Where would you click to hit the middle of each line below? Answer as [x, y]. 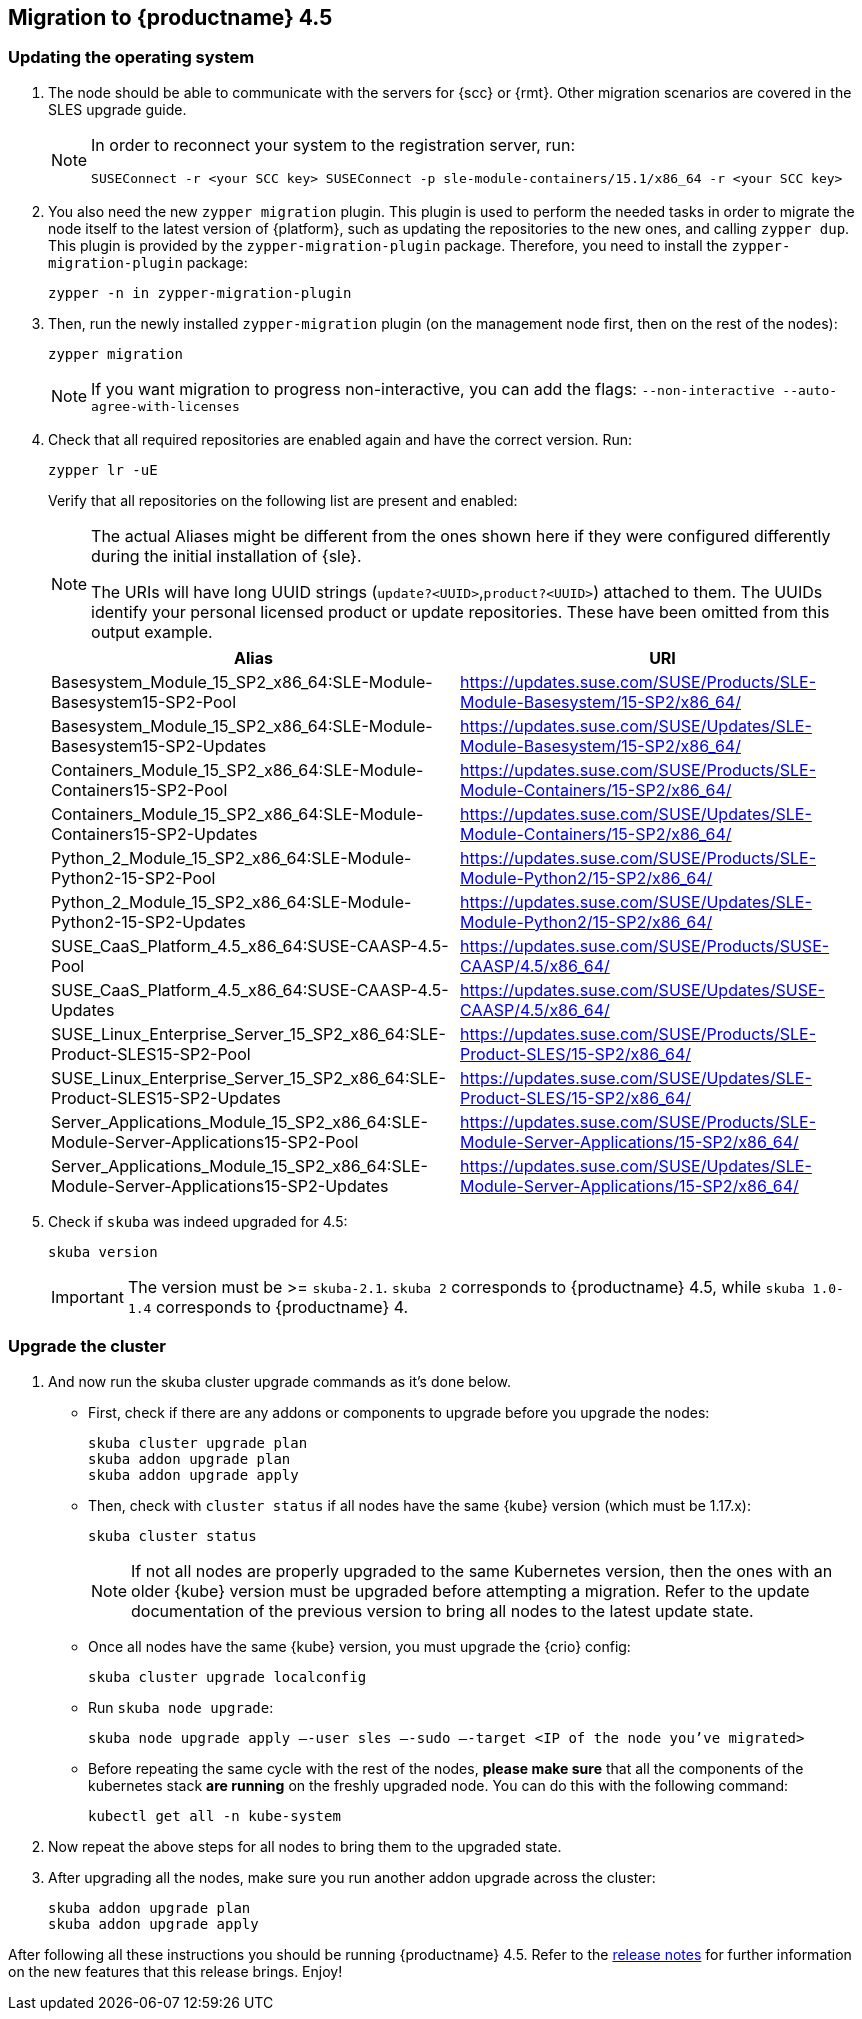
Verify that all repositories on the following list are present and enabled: [283, 500]
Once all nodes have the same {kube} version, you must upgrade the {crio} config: [359, 1646]
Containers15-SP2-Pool [139, 789]
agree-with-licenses [165, 406]
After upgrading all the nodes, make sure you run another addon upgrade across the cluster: [352, 1877]
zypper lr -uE [103, 469]
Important [87, 1296]
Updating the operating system [131, 57]
